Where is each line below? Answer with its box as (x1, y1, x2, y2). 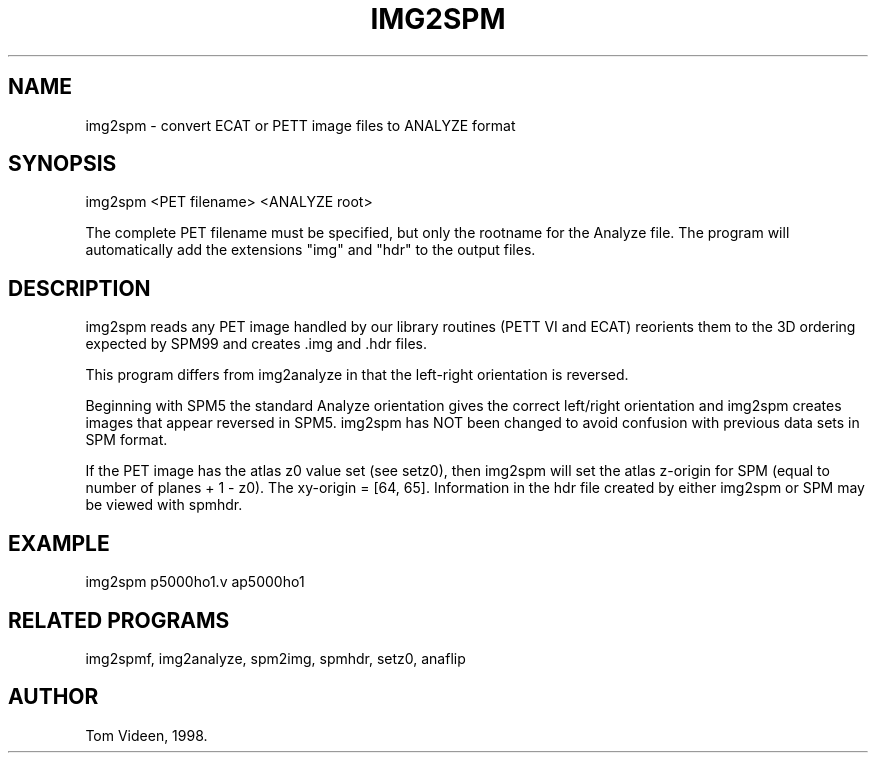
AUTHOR (8, 684, 99, 710)
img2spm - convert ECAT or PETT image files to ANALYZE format (85, 116, 516, 134)
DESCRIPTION (8, 275, 151, 301)
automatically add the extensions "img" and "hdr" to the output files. (85, 241, 536, 259)
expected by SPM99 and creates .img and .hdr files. (85, 335, 427, 353)
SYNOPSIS (8, 151, 117, 177)
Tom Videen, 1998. (85, 726, 208, 744)
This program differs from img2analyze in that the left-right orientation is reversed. (85, 366, 629, 384)
